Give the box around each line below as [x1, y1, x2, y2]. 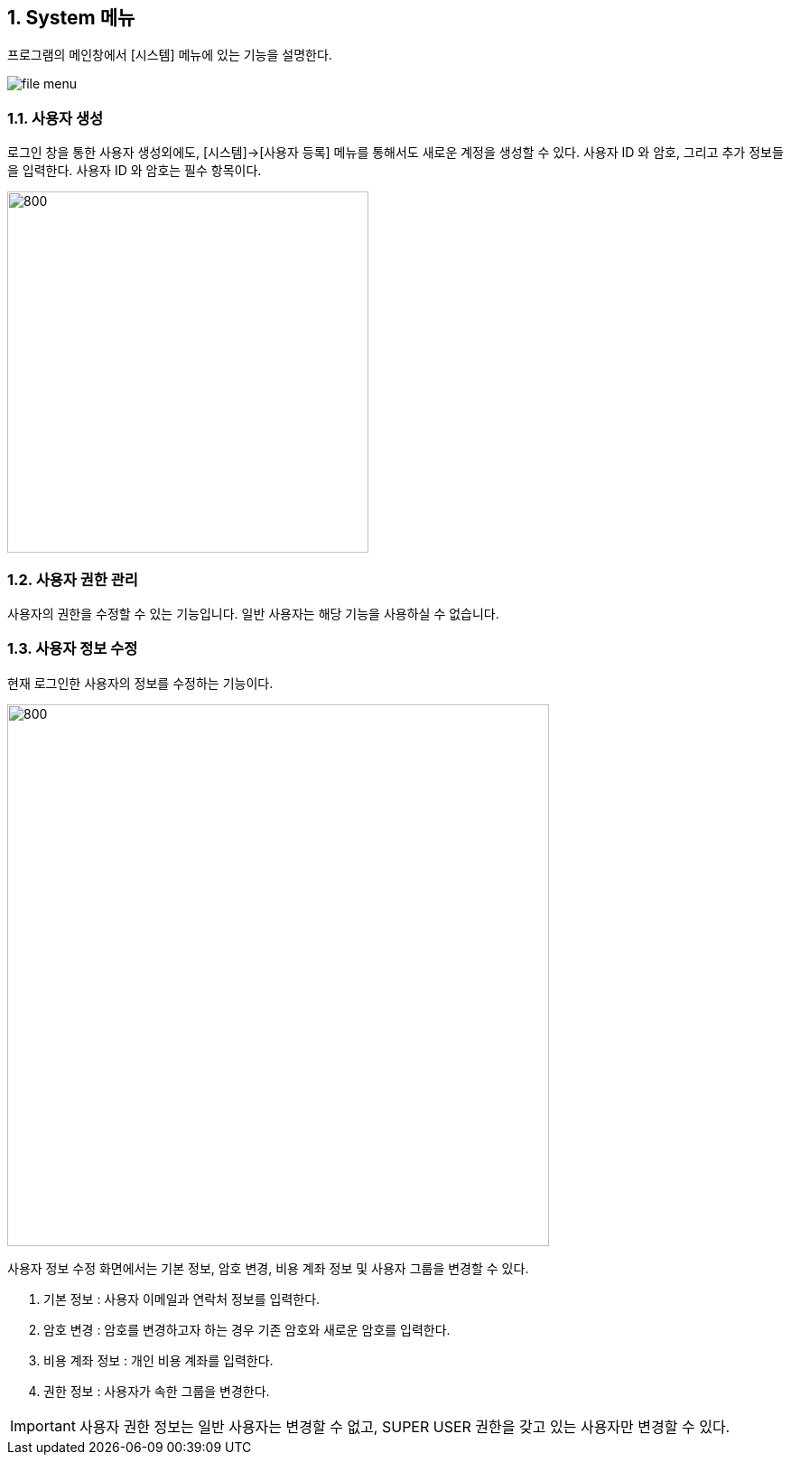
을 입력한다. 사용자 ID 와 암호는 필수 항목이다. [7, 163, 262, 179]
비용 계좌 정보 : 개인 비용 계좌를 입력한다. [43, 1352, 274, 1368]
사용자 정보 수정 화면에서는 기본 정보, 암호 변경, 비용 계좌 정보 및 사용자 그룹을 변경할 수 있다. [7, 1260, 529, 1276]
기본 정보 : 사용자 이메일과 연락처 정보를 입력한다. [43, 1290, 321, 1307]
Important [10, 1416, 76, 1435]
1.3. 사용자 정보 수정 [7, 639, 138, 658]
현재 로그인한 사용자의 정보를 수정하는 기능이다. [7, 675, 274, 691]
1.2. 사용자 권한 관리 [7, 570, 138, 589]
